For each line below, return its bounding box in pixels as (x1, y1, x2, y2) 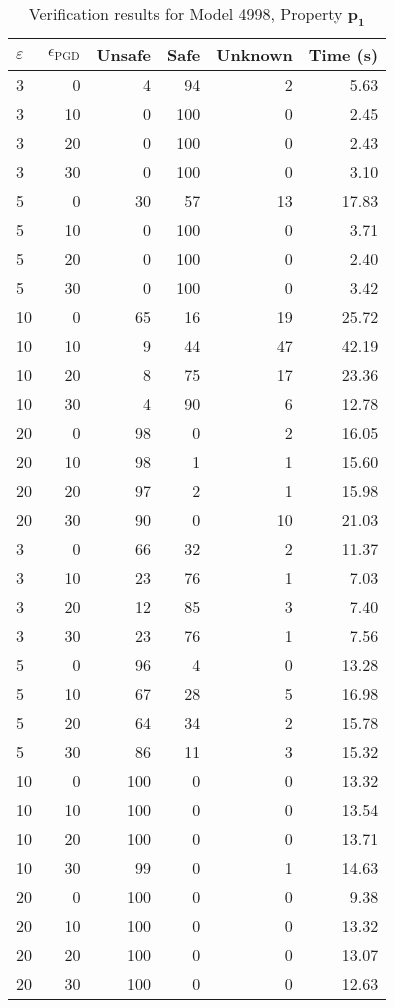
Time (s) (308, 43, 379, 67)
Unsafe (96, 43, 152, 67)
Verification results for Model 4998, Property (28, 2, 343, 25)
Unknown (216, 43, 293, 67)
